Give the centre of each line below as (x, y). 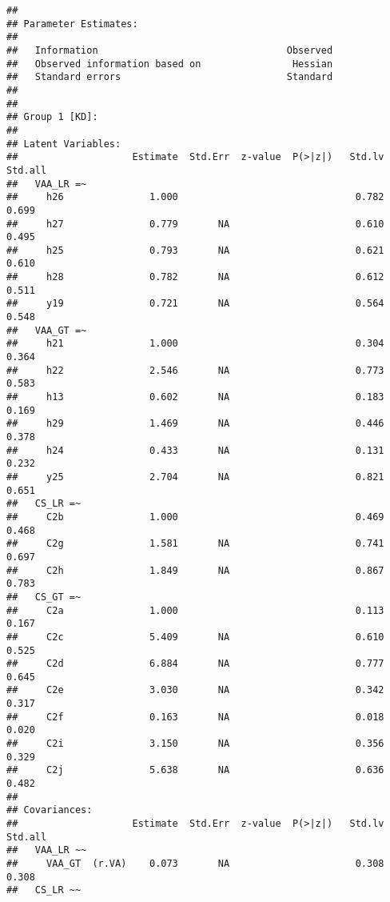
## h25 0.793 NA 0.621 (195, 250)
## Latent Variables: (64, 144)
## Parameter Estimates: (72, 24)
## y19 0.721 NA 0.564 (195, 304)
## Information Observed (170, 50)
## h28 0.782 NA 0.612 (195, 277)
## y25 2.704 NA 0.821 (195, 477)
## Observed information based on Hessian (170, 64)
